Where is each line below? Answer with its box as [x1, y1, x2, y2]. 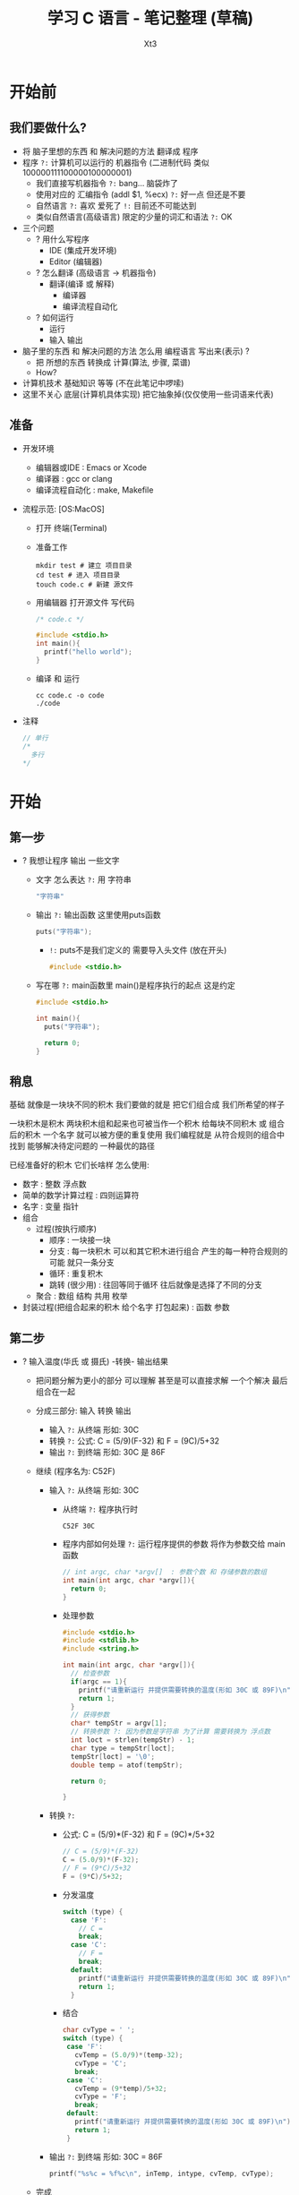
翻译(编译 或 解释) [48, 279, 115, 289]
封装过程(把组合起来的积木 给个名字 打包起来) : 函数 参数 [21, 1302, 230, 1313]
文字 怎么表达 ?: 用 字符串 [35, 874, 132, 885]
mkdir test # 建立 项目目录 [35, 561, 132, 570]
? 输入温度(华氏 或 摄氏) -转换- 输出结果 [21, 1356, 168, 1367]
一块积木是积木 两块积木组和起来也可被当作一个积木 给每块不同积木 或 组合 [9, 1119, 285, 1129]
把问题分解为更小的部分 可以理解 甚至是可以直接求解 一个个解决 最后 [35, 1376, 288, 1386]
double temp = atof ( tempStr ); [70, 1761, 184, 1770]
